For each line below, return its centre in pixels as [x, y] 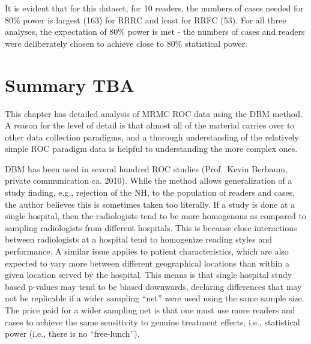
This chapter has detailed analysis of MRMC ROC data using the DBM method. [154, 113]
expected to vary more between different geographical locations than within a [147, 263]
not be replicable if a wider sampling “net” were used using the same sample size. [155, 298]
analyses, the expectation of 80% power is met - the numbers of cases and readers [155, 32]
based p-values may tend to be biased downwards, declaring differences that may [153, 286]
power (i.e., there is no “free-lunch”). [72, 333]
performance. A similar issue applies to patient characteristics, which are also [147, 251]
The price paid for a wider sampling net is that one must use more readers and [150, 310]
